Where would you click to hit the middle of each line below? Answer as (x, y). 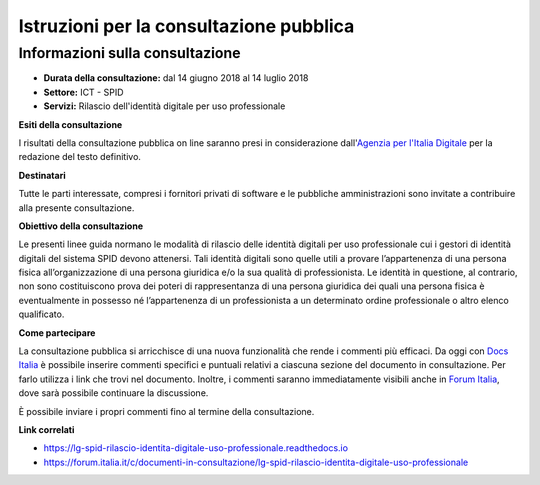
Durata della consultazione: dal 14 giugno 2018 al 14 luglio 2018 (176, 78)
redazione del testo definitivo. (80, 157)
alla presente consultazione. (76, 207)
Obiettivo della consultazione (81, 226)
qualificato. (41, 314)
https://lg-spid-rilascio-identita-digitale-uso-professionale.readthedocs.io (196, 448)
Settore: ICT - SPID (83, 92)
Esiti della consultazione (70, 124)
